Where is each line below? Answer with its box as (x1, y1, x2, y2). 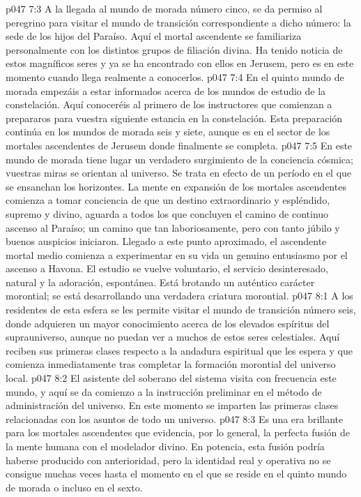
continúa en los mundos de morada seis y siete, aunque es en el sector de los (6, 124, 330, 139)
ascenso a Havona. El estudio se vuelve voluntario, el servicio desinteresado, (6, 261, 328, 276)
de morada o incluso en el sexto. (6, 480, 143, 494)
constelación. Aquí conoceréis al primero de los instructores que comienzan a (6, 97, 332, 112)
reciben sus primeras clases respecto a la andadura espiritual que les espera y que (6, 343, 353, 357)
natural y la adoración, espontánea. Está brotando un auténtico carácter (6, 274, 315, 289)
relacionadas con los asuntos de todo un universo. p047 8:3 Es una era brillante (6, 411, 344, 426)
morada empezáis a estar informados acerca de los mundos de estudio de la (6, 83, 326, 98)
